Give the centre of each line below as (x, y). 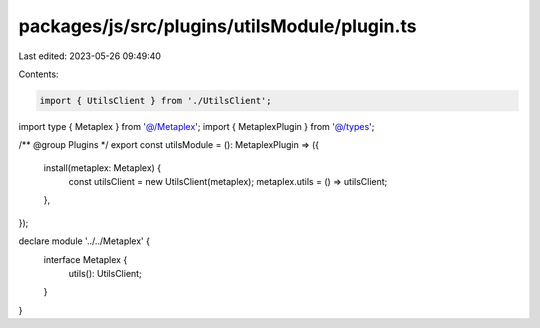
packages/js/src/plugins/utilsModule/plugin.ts (217, 26)
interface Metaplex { (85, 259)
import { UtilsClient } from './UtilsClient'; (155, 100)
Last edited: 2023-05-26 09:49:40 (90, 56)
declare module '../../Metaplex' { (84, 241)
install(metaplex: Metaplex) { (102, 167)
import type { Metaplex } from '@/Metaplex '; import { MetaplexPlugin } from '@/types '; (196, 126)
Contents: (38, 74)
